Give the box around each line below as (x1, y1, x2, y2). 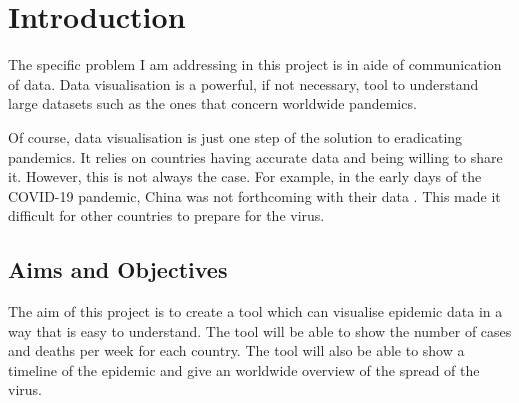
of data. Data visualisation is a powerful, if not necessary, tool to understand (8, 73, 479, 94)
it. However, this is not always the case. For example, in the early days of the (8, 166, 482, 187)
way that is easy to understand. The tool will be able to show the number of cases (8, 320, 512, 341)
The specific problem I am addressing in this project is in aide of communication (8, 54, 502, 75)
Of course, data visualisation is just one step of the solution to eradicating (8, 126, 463, 147)
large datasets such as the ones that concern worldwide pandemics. (8, 93, 417, 114)
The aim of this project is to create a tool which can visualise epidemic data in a (8, 301, 503, 322)
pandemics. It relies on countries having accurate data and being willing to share (8, 146, 503, 167)
